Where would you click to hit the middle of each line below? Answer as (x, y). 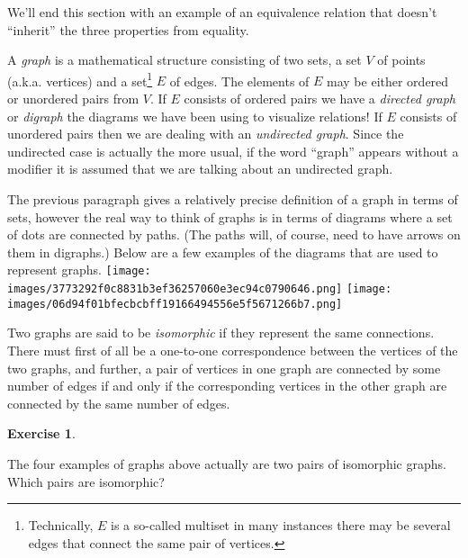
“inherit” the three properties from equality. (128, 29)
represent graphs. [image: (79, 270)
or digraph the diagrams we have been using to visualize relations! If (195, 116)
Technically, (61, 525)
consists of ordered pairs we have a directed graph (319, 99)
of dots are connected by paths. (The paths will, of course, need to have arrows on (234, 234)
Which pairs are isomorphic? (86, 481)
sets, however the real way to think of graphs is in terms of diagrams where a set (230, 216)
